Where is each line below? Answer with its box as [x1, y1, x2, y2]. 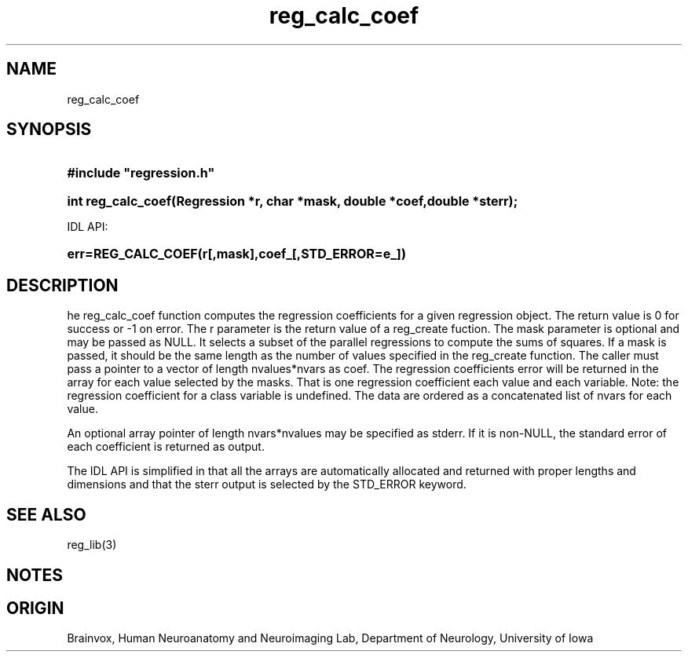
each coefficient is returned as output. [67, 440, 265, 454]
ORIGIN [6, 598, 64, 618]
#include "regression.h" [67, 165, 215, 181]
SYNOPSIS [6, 119, 92, 140]
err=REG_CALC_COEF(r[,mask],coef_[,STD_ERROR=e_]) [67, 246, 406, 262]
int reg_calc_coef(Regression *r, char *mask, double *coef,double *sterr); [67, 193, 518, 210]
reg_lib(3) [67, 538, 117, 552]
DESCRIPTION [6, 275, 119, 295]
